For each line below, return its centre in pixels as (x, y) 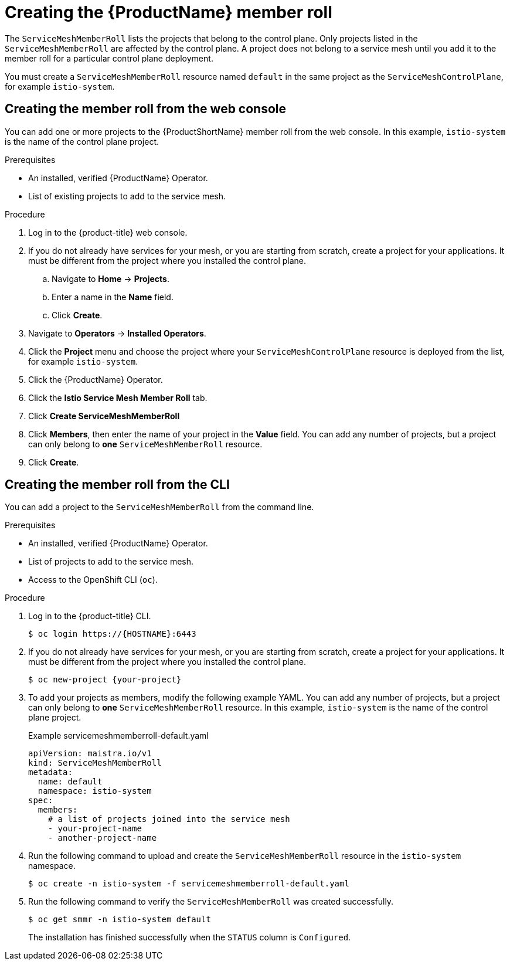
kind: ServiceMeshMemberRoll (95, 763)
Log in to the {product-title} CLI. (90, 616)
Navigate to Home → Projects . (110, 278)
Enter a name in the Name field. (113, 297)
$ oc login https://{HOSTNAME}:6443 (112, 634)
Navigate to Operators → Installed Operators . (117, 333)
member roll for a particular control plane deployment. (109, 58)
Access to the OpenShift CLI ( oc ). (93, 580)
